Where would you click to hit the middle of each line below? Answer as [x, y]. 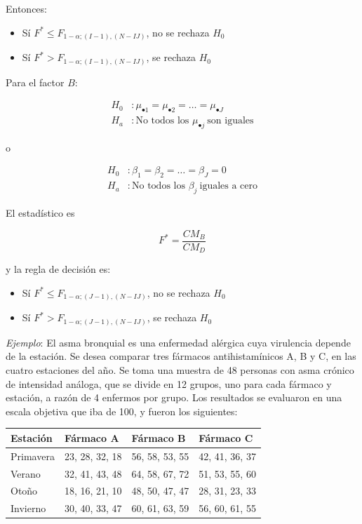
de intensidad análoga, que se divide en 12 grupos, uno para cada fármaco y [169, 383]
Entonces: [26, 8]
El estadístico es [40, 213]
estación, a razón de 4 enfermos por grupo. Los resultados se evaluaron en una [174, 397]
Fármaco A [92, 437]
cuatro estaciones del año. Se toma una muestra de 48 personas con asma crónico [180, 370]
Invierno [28, 508]
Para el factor [35, 82]
